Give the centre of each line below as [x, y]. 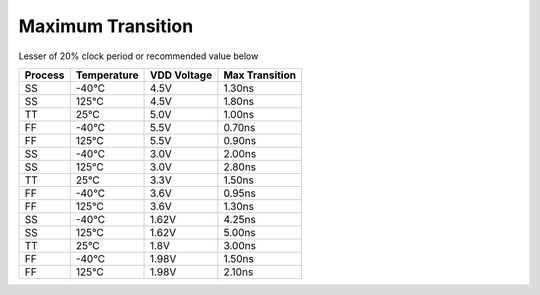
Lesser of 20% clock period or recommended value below [138, 56]
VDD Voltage [181, 75]
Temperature [107, 75]
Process [44, 75]
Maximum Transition [106, 26]
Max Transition [260, 75]
